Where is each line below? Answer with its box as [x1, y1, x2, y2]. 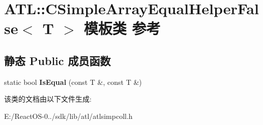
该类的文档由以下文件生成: [4, 93, 92, 104]
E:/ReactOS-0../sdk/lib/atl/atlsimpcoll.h [4, 110, 133, 121]
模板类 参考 [83, 18, 161, 39]
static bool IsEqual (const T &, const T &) [4, 76, 142, 87]
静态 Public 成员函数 [4, 52, 111, 68]
